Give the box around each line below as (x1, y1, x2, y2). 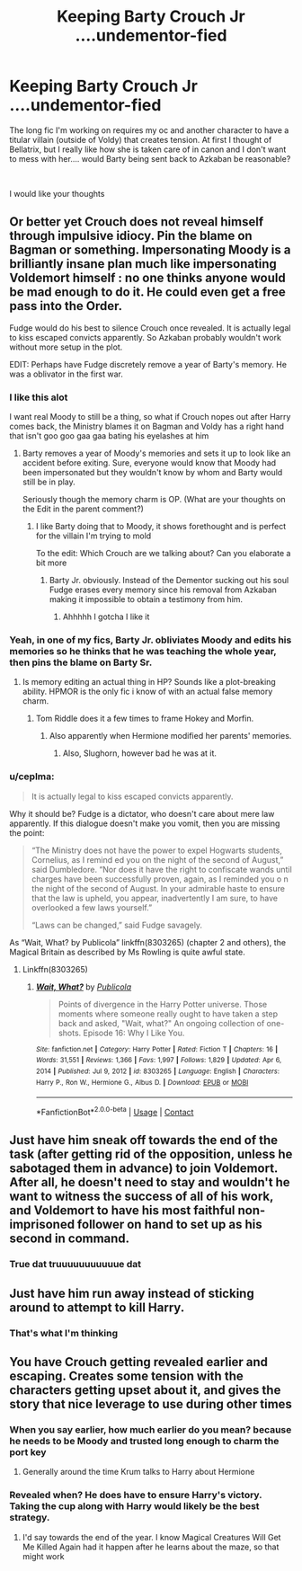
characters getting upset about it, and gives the (9, 1382, 281, 1398)
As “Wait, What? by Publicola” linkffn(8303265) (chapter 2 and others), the (9, 936, 286, 947)
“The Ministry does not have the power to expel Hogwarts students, (31, 845, 283, 856)
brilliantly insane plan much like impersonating (9, 256, 277, 271)
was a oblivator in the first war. (9, 368, 123, 379)
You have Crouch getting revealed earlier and (9, 1354, 268, 1370)
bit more (35, 557, 67, 568)
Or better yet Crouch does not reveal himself (9, 214, 263, 230)
